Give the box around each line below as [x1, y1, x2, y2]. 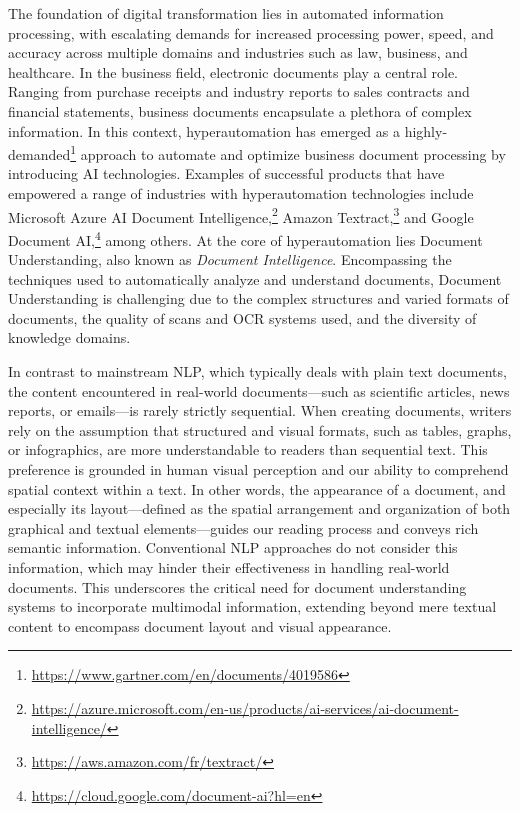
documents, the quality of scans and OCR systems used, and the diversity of [8, 307, 477, 328]
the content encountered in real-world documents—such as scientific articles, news [8, 380, 510, 401]
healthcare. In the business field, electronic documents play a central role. [8, 61, 459, 82]
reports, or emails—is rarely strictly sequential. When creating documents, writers [8, 400, 512, 421]
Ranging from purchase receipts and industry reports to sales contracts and [8, 81, 470, 102]
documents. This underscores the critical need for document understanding [8, 576, 467, 597]
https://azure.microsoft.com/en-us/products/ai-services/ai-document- [31, 697, 459, 718]
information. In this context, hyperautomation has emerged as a [8, 120, 400, 141]
